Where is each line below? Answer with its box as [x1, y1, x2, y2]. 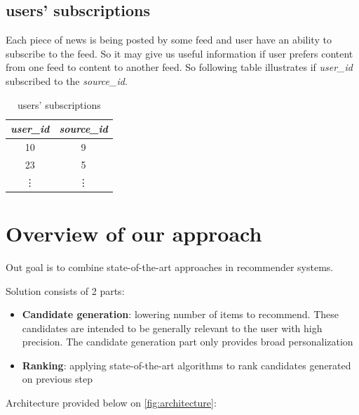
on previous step [22, 371, 93, 386]
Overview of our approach [6, 218, 262, 247]
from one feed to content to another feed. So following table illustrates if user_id [6, 60, 353, 74]
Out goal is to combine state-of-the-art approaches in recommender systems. [6, 259, 334, 274]
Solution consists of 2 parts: [6, 283, 125, 298]
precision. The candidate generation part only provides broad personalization [22, 334, 353, 349]
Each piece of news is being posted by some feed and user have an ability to [6, 32, 332, 47]
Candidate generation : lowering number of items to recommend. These [22, 307, 339, 322]
